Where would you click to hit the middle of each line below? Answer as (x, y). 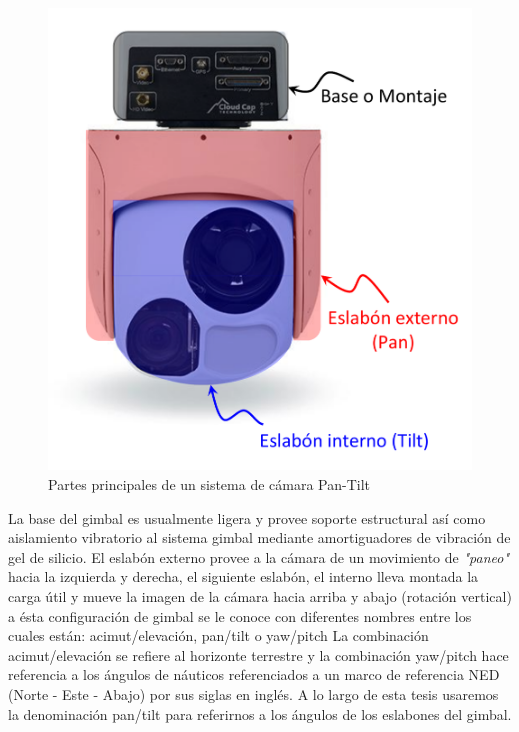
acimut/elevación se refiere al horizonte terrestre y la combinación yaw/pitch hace (258, 654)
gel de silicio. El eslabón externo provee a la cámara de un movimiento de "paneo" (258, 556)
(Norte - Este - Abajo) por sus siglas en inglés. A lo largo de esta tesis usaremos (253, 693)
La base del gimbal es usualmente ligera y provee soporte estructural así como (247, 517)
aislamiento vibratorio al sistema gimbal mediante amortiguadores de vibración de (259, 537)
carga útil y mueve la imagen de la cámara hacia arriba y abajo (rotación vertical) (260, 595)
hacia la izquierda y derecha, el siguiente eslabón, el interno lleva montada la (243, 576)
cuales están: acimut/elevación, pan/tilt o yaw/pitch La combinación (218, 635)
